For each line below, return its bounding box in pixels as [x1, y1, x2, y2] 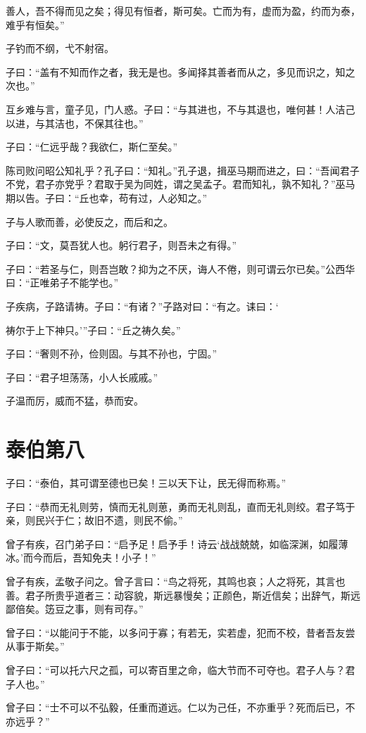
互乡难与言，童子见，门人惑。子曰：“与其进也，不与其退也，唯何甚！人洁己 [6, 101, 355, 116]
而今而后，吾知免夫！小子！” [23, 550, 156, 565]
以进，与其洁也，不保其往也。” [6, 115, 144, 130]
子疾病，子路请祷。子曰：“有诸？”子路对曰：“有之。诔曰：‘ [6, 298, 279, 313]
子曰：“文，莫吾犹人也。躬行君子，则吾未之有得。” [6, 238, 237, 253]
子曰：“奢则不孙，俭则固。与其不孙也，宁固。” [6, 346, 217, 361]
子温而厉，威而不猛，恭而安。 [6, 393, 144, 408]
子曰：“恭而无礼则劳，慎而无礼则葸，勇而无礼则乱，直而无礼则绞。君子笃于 [6, 499, 355, 514]
